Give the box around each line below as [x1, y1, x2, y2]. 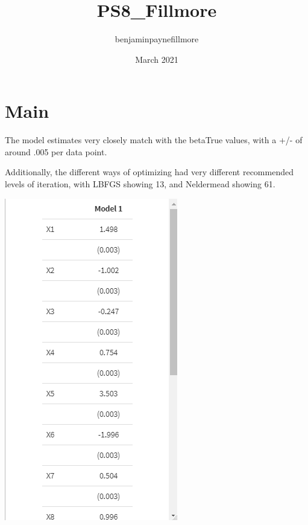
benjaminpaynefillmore [115, 33, 199, 45]
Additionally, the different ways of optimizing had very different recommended [5, 166, 294, 178]
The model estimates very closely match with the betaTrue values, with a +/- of [5, 134, 303, 146]
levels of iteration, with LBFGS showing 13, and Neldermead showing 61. [5, 178, 275, 190]
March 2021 [135, 53, 178, 65]
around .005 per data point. [5, 145, 107, 158]
